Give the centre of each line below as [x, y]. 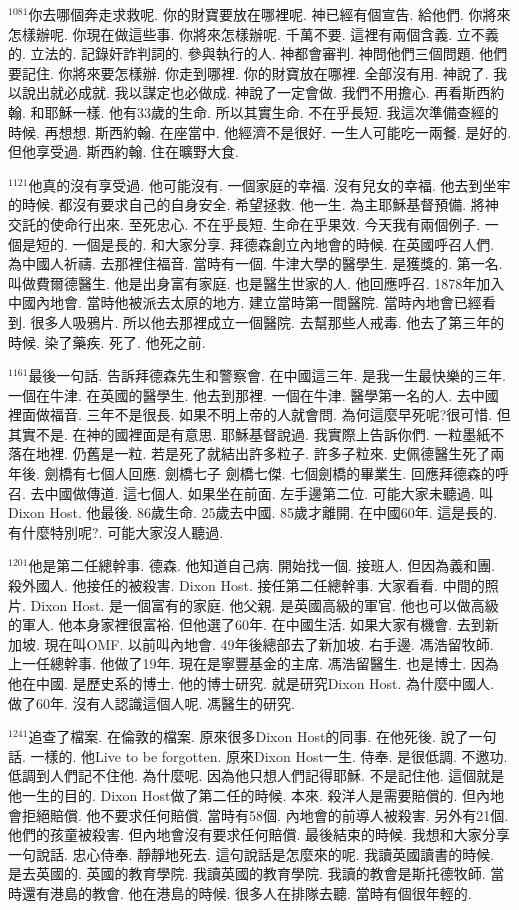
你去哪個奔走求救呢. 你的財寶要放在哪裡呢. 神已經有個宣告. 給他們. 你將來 [269, 14]
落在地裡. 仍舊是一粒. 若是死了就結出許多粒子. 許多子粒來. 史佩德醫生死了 [249, 453]
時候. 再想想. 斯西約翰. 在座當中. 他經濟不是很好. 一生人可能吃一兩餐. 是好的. [260, 131]
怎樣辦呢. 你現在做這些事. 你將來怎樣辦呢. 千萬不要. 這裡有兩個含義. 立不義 [253, 33]
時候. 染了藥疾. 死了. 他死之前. [107, 341]
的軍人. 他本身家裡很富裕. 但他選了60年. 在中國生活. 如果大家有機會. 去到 [246, 624]
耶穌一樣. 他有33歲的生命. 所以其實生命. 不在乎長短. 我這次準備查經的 [271, 111]
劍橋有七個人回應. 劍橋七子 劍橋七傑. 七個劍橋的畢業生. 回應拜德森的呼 [276, 473]
